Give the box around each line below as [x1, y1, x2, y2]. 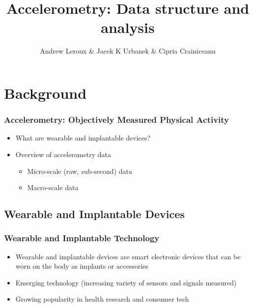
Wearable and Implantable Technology [4, 232, 160, 244]
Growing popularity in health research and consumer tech [15, 294, 189, 304]
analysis [101, 17, 155, 37]
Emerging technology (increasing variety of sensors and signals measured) [15, 277, 237, 287]
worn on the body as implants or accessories [15, 261, 148, 271]
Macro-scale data [27, 182, 79, 193]
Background [4, 83, 87, 103]
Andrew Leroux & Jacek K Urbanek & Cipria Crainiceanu [40, 46, 216, 56]
